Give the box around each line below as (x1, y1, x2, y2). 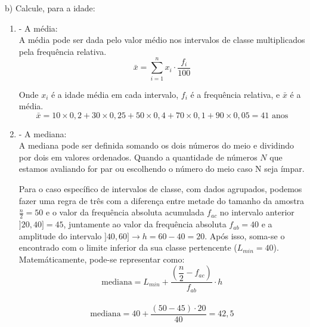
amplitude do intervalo (18, 229, 102, 242)
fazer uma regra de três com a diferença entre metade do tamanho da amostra (18, 194, 305, 206)
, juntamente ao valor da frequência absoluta (63, 218, 227, 230)
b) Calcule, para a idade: (5, 2, 95, 14)
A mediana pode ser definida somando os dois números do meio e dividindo (18, 139, 294, 152)
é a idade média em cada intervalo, (51, 88, 179, 100)
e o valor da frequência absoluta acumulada (46, 206, 204, 218)
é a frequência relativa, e (190, 88, 280, 100)
